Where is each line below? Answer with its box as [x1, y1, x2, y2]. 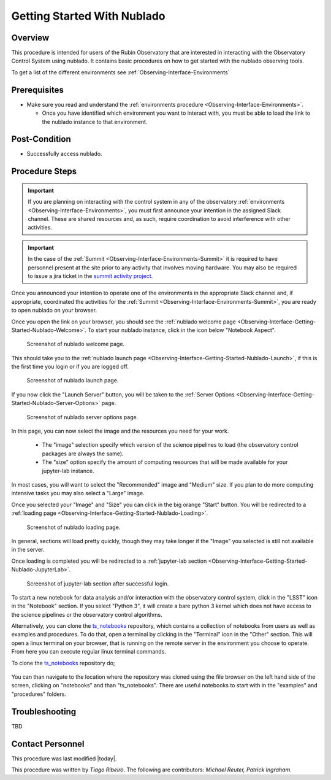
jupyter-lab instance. [42, 467, 94, 474]
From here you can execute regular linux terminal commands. [11, 648, 167, 655]
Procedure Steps [11, 166, 77, 177]
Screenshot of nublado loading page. [26, 523, 121, 531]
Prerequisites [11, 85, 64, 95]
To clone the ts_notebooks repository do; [11, 659, 116, 666]
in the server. [11, 546, 45, 554]
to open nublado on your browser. [11, 307, 97, 314]
